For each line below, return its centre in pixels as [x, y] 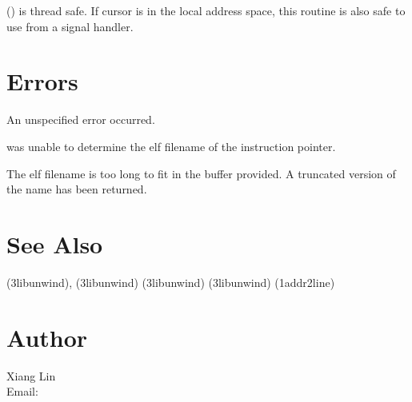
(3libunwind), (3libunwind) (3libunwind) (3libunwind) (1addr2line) [171, 282]
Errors [42, 81]
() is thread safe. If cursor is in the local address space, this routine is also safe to [206, 10]
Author [47, 337]
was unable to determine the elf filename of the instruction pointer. [171, 146]
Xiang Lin [31, 375]
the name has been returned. [77, 189]
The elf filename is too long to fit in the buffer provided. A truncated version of [201, 173]
